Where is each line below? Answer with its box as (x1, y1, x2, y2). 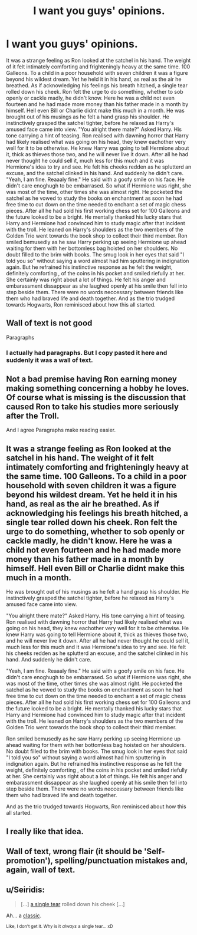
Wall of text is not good (6, 318, 93, 328)
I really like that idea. (6, 827, 84, 837)
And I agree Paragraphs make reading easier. (6, 426, 116, 434)
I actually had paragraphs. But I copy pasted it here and (6, 348, 168, 357)
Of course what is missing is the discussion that (6, 393, 186, 403)
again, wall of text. (6, 865, 75, 875)
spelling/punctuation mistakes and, (54, 856, 188, 866)
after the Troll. (6, 411, 60, 421)
